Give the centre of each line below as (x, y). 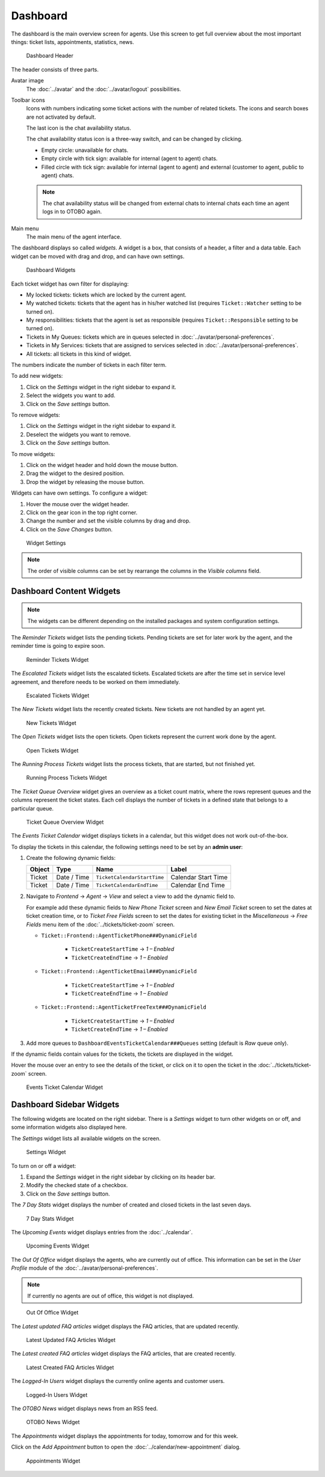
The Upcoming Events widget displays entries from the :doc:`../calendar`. (102, 1232)
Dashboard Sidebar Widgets (65, 1104)
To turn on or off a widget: (44, 1165)
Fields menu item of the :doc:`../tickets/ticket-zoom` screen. (100, 924)
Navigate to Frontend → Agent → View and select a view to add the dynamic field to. (131, 896)
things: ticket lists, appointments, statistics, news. (73, 42)
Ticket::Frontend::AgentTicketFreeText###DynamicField (124, 1007)
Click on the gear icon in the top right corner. (82, 512)
